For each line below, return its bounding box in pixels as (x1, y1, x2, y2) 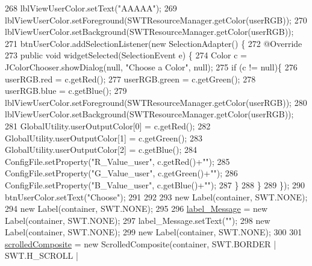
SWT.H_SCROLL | (5, 249, 78, 262)
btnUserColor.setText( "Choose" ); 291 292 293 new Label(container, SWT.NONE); (5, 190, 308, 203)
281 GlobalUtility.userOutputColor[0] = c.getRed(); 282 (5, 119, 211, 132)
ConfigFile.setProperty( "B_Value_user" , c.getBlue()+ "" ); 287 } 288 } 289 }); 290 (5, 178, 305, 191)
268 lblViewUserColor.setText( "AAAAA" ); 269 (5, 2, 177, 14)
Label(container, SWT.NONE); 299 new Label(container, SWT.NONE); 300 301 (5, 226, 302, 238)
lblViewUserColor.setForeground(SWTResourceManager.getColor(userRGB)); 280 (5, 96, 307, 108)
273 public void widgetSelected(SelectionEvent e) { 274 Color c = (5, 49, 247, 61)
